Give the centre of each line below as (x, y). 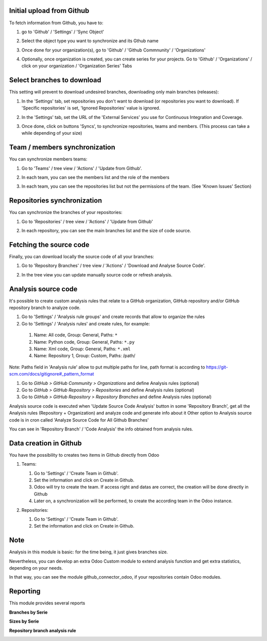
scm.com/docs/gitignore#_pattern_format (52, 374)
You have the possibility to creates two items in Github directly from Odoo (84, 455)
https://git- (217, 367)
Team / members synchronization (62, 147)
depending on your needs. (36, 568)
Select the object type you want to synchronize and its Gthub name (90, 41)
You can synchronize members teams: (48, 159)
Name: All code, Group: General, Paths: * (76, 335)
